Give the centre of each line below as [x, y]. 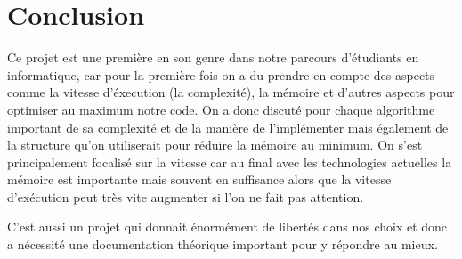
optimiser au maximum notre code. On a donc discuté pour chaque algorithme [221, 109]
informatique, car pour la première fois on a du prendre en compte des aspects [221, 74]
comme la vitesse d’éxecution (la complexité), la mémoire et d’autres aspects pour [231, 92]
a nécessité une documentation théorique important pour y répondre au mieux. [223, 244]
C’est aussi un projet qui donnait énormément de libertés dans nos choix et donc [227, 227]
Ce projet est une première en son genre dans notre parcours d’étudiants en [213, 57]
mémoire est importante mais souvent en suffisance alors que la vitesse [199, 179]
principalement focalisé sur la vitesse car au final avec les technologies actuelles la [230, 162]
